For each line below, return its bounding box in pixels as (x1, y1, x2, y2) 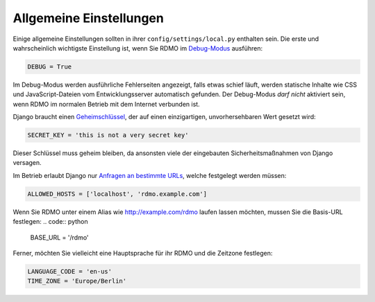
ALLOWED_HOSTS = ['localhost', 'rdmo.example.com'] (27, 190, 208, 197)
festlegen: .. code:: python (12, 217, 88, 226)
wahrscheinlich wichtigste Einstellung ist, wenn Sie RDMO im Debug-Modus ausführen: (12, 44, 263, 52)
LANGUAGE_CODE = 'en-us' (27, 267, 112, 275)
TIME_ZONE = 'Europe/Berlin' (27, 277, 127, 285)
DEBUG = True (27, 62, 72, 71)
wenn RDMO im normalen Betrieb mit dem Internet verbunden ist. (12, 100, 201, 108)
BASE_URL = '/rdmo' (30, 233, 90, 242)
